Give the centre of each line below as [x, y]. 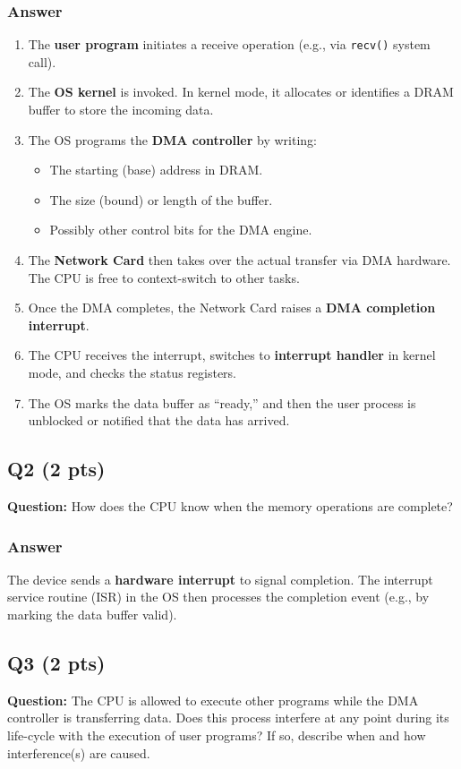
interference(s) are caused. [79, 752]
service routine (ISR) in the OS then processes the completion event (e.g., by [218, 597]
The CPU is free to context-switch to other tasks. [164, 277]
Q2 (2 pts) [56, 469]
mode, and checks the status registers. [132, 372]
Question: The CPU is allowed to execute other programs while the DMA [213, 700]
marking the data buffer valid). [92, 614]
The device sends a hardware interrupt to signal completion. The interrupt [220, 579]
